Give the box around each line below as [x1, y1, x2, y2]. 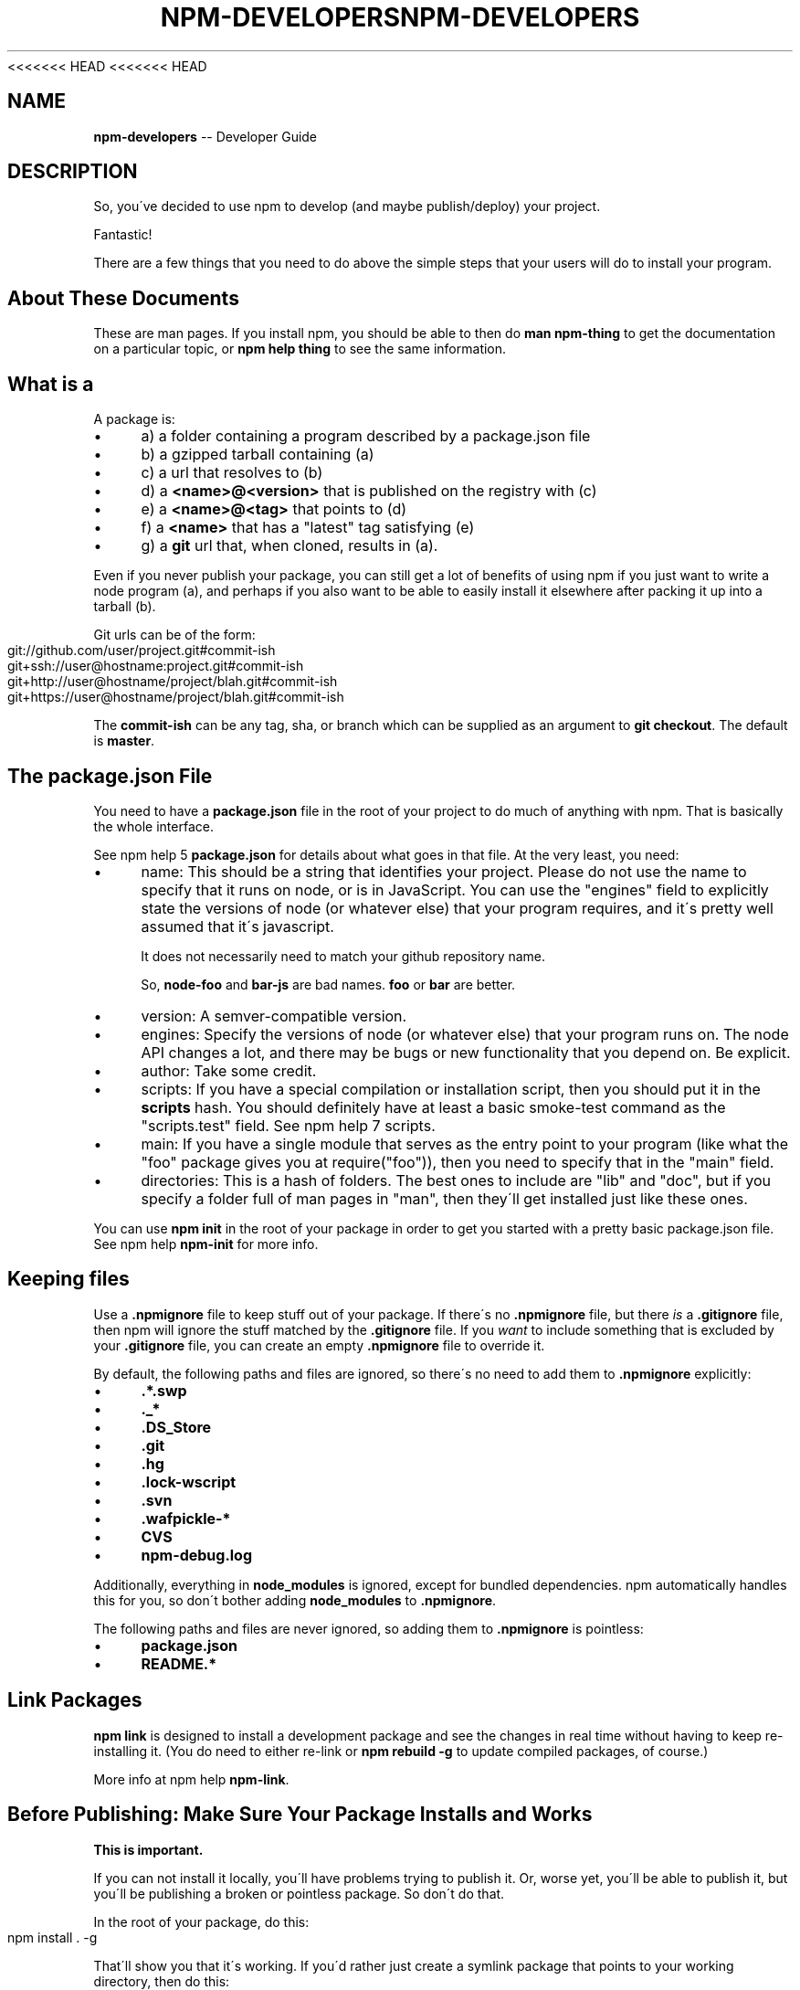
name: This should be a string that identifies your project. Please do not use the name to [141, 862, 747, 881]
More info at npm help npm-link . [93, 1771, 289, 1787]
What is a [7, 372, 94, 396]
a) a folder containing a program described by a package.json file [141, 427, 591, 446]
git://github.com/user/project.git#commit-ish [7, 642, 276, 659]
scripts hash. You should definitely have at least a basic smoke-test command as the [141, 1097, 726, 1117]
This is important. [93, 1841, 204, 1858]
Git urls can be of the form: [93, 627, 256, 643]
